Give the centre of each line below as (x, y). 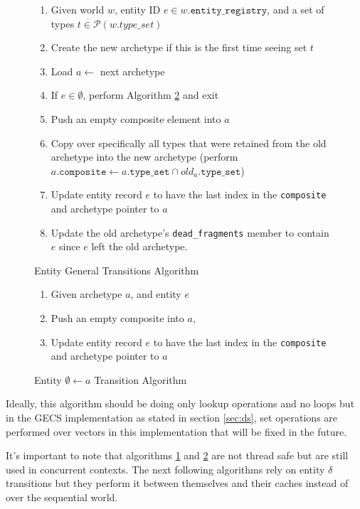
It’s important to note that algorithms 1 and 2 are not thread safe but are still (177, 455)
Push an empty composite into (117, 318)
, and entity (156, 294)
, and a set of (296, 9)
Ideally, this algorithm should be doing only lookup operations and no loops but (180, 403)
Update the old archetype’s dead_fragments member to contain (190, 232)
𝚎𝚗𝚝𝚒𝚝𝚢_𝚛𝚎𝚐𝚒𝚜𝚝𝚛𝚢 (229, 11)
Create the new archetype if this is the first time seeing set (179, 47)
